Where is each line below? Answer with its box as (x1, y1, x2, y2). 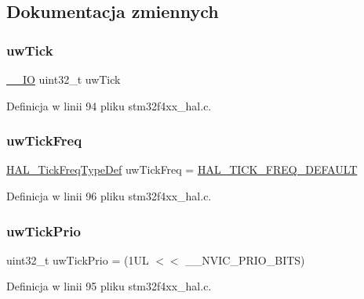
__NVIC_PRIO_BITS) (185, 251, 305, 268)
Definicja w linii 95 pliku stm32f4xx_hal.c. (6, 278, 212, 294)
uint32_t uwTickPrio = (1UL (6, 251, 149, 268)
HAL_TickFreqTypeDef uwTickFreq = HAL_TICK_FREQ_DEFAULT (6, 161, 358, 178)
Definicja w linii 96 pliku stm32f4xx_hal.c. (6, 188, 212, 204)
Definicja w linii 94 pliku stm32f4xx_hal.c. (6, 97, 212, 113)
